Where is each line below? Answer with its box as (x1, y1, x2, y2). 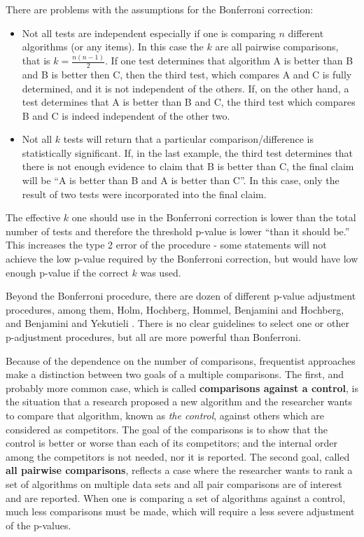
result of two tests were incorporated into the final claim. (22, 186, 267, 201)
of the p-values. (6, 517, 71, 532)
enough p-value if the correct (6, 265, 129, 279)
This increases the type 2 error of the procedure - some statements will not (6, 237, 327, 252)
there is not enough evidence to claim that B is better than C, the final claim (22, 159, 354, 174)
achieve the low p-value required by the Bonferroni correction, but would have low (6, 251, 358, 266)
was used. (140, 265, 181, 279)
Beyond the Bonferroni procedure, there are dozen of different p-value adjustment (6, 288, 356, 303)
